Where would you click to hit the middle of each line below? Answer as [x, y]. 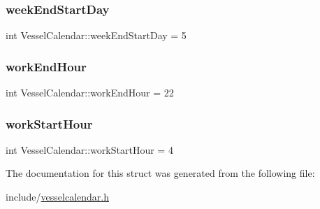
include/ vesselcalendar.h [57, 197]
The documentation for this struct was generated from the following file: [160, 173]
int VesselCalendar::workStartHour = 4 [89, 149]
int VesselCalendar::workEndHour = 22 [90, 93]
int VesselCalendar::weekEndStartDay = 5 [96, 35]
